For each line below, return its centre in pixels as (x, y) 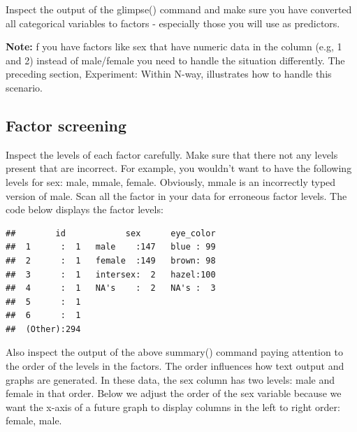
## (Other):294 (43, 329)
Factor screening (66, 125)
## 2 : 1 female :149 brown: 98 (111, 260)
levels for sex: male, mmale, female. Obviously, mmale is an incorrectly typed (171, 181)
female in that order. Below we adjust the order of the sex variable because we (174, 393)
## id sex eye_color (111, 233)
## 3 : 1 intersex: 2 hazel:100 (111, 274)
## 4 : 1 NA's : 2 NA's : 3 (111, 288)
